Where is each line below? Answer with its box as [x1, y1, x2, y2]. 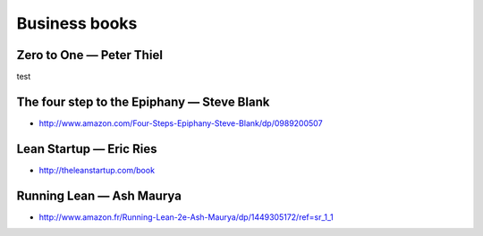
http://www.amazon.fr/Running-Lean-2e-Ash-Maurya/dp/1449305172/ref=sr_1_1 [38, 211, 335, 223]
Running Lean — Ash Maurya [16, 188, 182, 203]
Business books [16, 13, 138, 33]
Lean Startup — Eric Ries [16, 141, 157, 156]
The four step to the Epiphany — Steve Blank [16, 94, 270, 109]
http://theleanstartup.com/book [38, 164, 156, 175]
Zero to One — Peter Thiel [16, 47, 163, 63]
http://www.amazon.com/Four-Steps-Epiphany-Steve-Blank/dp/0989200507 [38, 117, 323, 129]
